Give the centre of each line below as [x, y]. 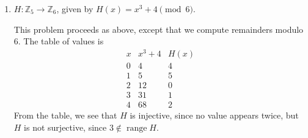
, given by [75, 9]
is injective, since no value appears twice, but [214, 115]
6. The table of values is [59, 41]
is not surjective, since [65, 127]
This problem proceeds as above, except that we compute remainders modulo [159, 29]
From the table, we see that [65, 115]
